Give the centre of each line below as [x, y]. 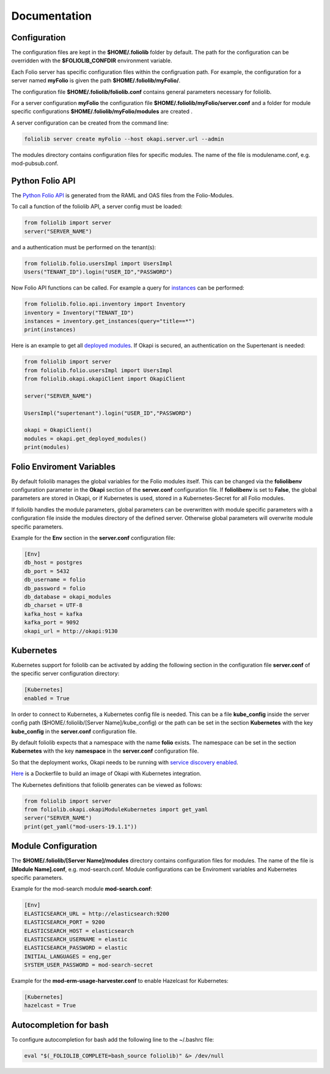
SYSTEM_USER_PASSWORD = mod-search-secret [89, 965]
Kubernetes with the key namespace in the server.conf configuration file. [105, 751]
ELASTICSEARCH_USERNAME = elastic [76, 939]
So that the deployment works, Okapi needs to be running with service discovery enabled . [125, 762]
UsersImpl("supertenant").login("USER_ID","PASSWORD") [108, 413]
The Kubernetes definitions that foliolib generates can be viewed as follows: [107, 784]
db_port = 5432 [47, 571]
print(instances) [50, 330]
